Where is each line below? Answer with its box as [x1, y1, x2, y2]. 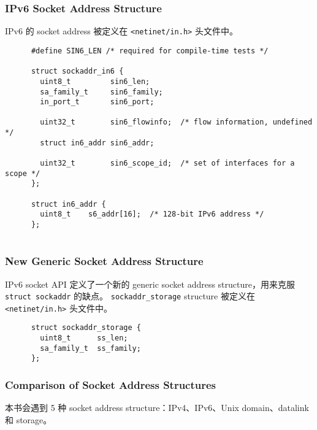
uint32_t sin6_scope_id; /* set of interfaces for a [40, 159, 295, 168]
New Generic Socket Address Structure [5, 253, 204, 269]
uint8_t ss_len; [40, 334, 128, 343]
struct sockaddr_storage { [31, 323, 141, 332]
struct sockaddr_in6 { [31, 67, 124, 76]
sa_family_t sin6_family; [40, 87, 163, 96]
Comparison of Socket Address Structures [5, 377, 216, 393]
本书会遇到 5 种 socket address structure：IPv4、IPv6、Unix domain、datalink [5, 401, 309, 414]
